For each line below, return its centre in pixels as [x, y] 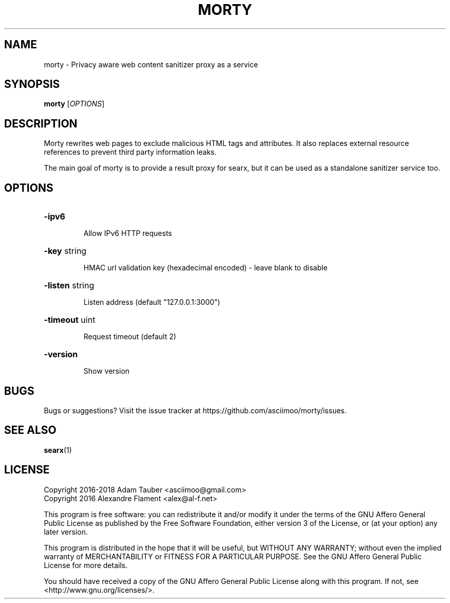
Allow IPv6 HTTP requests [128, 233]
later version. [66, 532]
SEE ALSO [30, 430]
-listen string [69, 286]
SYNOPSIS [32, 84]
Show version [107, 371]
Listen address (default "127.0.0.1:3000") [152, 302]
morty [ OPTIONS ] [74, 104]
